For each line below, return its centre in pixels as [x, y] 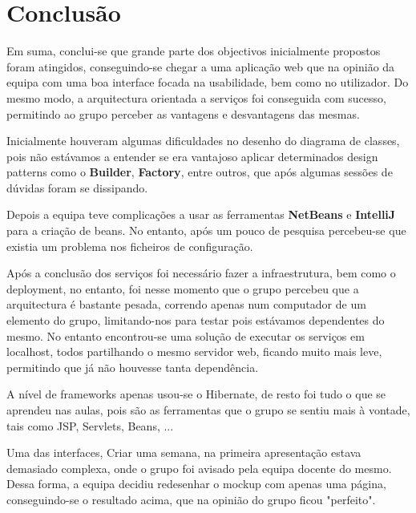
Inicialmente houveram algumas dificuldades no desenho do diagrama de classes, [203, 141]
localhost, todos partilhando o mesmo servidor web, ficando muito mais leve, [194, 351]
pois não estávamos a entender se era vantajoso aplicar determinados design [192, 156]
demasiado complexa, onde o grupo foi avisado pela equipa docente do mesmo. [199, 468]
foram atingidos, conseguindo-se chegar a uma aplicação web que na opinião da [201, 66]
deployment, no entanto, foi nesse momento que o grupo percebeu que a [183, 288]
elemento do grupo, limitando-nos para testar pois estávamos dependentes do [196, 320]
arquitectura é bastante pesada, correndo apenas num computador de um [186, 304]
